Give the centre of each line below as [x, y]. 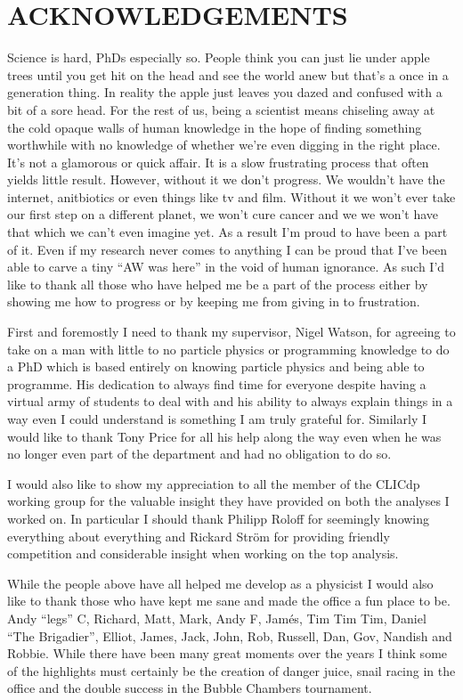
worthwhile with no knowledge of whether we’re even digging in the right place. [224, 145]
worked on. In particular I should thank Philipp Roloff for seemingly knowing [219, 518]
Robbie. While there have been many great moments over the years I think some [227, 653]
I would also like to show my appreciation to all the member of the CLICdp [214, 483]
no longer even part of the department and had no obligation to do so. [199, 454]
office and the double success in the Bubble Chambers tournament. [190, 688]
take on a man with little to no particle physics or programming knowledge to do [228, 349]
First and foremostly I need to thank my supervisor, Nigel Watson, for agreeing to [231, 332]
